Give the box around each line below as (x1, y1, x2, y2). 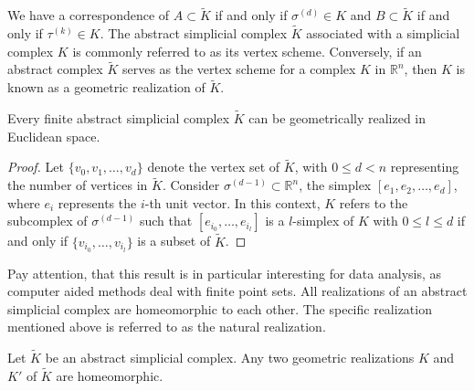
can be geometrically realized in (248, 109, 427, 128)
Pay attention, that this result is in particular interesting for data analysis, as (7, 263, 442, 282)
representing (390, 157, 459, 176)
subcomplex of (7, 211, 88, 230)
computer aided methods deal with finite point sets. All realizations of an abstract (7, 281, 468, 301)
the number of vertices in (7, 175, 148, 195)
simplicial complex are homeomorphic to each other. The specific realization (7, 299, 432, 318)
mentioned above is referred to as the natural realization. (7, 317, 326, 336)
